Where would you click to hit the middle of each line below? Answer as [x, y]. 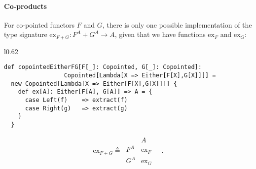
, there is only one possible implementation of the [177, 24]
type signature [26, 34]
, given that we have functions [160, 34]
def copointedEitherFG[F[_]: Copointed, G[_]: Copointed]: [103, 67]
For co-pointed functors [39, 24]
